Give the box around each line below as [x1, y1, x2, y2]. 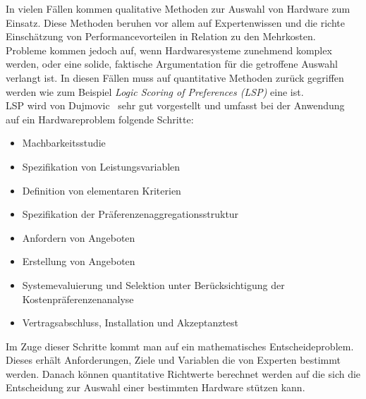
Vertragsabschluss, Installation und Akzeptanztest [22, 315, 239, 330]
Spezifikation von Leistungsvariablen [22, 159, 181, 173]
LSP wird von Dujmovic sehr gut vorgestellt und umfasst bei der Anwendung [6, 98, 345, 113]
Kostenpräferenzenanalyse [22, 291, 134, 306]
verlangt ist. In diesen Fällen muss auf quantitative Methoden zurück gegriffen [6, 70, 344, 85]
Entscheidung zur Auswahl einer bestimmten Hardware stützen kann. [6, 380, 305, 395]
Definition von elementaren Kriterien [22, 183, 181, 197]
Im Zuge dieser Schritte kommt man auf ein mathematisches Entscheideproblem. [6, 338, 354, 353]
